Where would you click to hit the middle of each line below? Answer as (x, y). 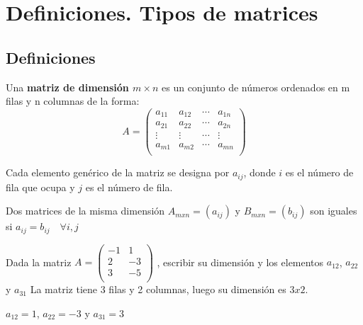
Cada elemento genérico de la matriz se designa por (118, 172)
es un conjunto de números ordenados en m (256, 87)
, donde (259, 172)
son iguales (334, 211)
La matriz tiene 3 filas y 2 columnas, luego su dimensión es (158, 289)
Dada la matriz (39, 262)
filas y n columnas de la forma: (73, 101)
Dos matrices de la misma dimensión (85, 211)
